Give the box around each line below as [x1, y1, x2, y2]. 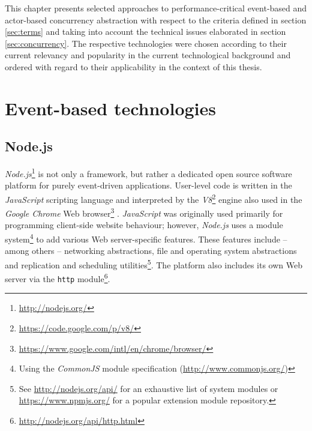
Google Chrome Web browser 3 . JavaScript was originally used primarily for [5, 205, 283, 219]
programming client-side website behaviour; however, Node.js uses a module [5, 219, 283, 231]
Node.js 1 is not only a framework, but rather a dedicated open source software [5, 166, 292, 179]
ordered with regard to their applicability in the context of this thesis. [5, 60, 262, 73]
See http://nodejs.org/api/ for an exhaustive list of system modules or [19, 382, 278, 394]
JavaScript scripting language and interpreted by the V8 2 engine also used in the [5, 191, 302, 205]
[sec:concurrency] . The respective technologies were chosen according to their [5, 37, 287, 49]
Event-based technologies [5, 95, 216, 120]
